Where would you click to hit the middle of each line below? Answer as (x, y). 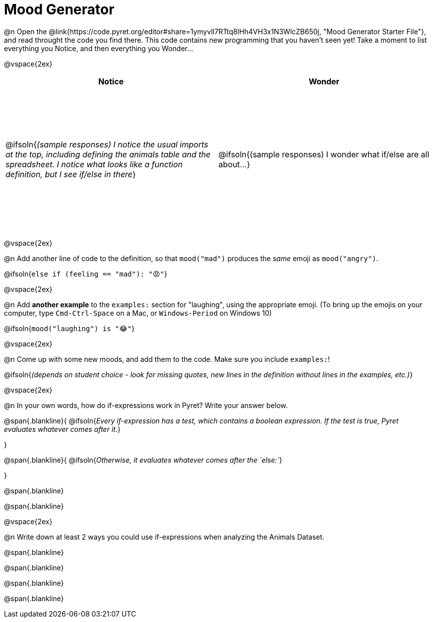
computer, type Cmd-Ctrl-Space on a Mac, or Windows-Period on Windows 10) (138, 313)
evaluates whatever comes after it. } (62, 429)
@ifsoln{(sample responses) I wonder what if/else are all (324, 154)
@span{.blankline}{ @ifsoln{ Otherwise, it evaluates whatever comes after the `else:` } (143, 460)
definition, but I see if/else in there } (71, 174)
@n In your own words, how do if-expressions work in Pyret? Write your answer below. (146, 405)
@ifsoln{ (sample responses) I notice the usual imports (107, 144)
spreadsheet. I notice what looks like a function (94, 164)
